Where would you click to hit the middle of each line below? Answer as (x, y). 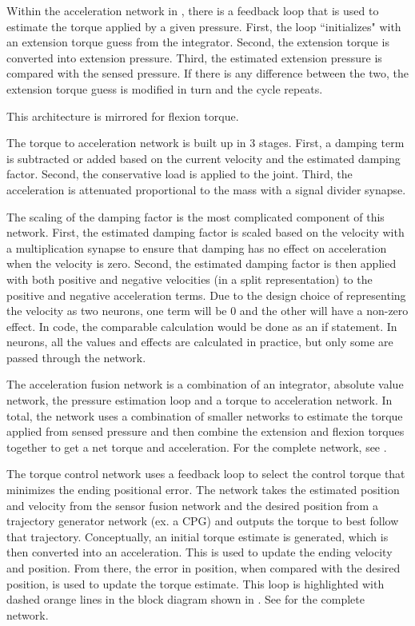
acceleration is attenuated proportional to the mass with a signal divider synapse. (206, 189)
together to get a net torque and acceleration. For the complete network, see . (197, 447)
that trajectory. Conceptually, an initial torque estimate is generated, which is (198, 536)
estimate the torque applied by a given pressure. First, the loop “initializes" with (204, 26)
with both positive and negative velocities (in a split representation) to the (190, 279)
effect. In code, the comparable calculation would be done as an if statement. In (202, 326)
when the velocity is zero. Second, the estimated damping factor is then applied (202, 263)
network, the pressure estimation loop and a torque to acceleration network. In (200, 400)
